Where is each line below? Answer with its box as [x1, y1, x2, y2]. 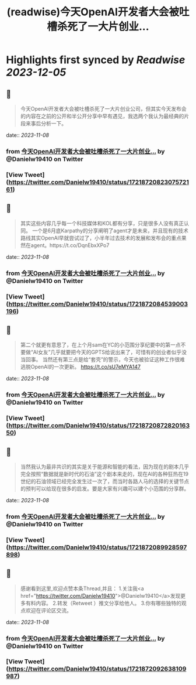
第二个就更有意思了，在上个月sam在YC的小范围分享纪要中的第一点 [20, 341, 181, 348]
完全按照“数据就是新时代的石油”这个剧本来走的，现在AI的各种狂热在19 [20, 470, 188, 477]
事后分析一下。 [30, 120, 67, 126]
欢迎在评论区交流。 [25, 607, 72, 614]
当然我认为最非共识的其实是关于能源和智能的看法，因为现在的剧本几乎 [20, 463, 190, 470]
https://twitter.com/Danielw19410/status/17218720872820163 [8, 422, 190, 430]
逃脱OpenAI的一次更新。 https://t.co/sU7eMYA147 [20, 364, 141, 371]
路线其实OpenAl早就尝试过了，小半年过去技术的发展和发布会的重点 [20, 234, 182, 241]
